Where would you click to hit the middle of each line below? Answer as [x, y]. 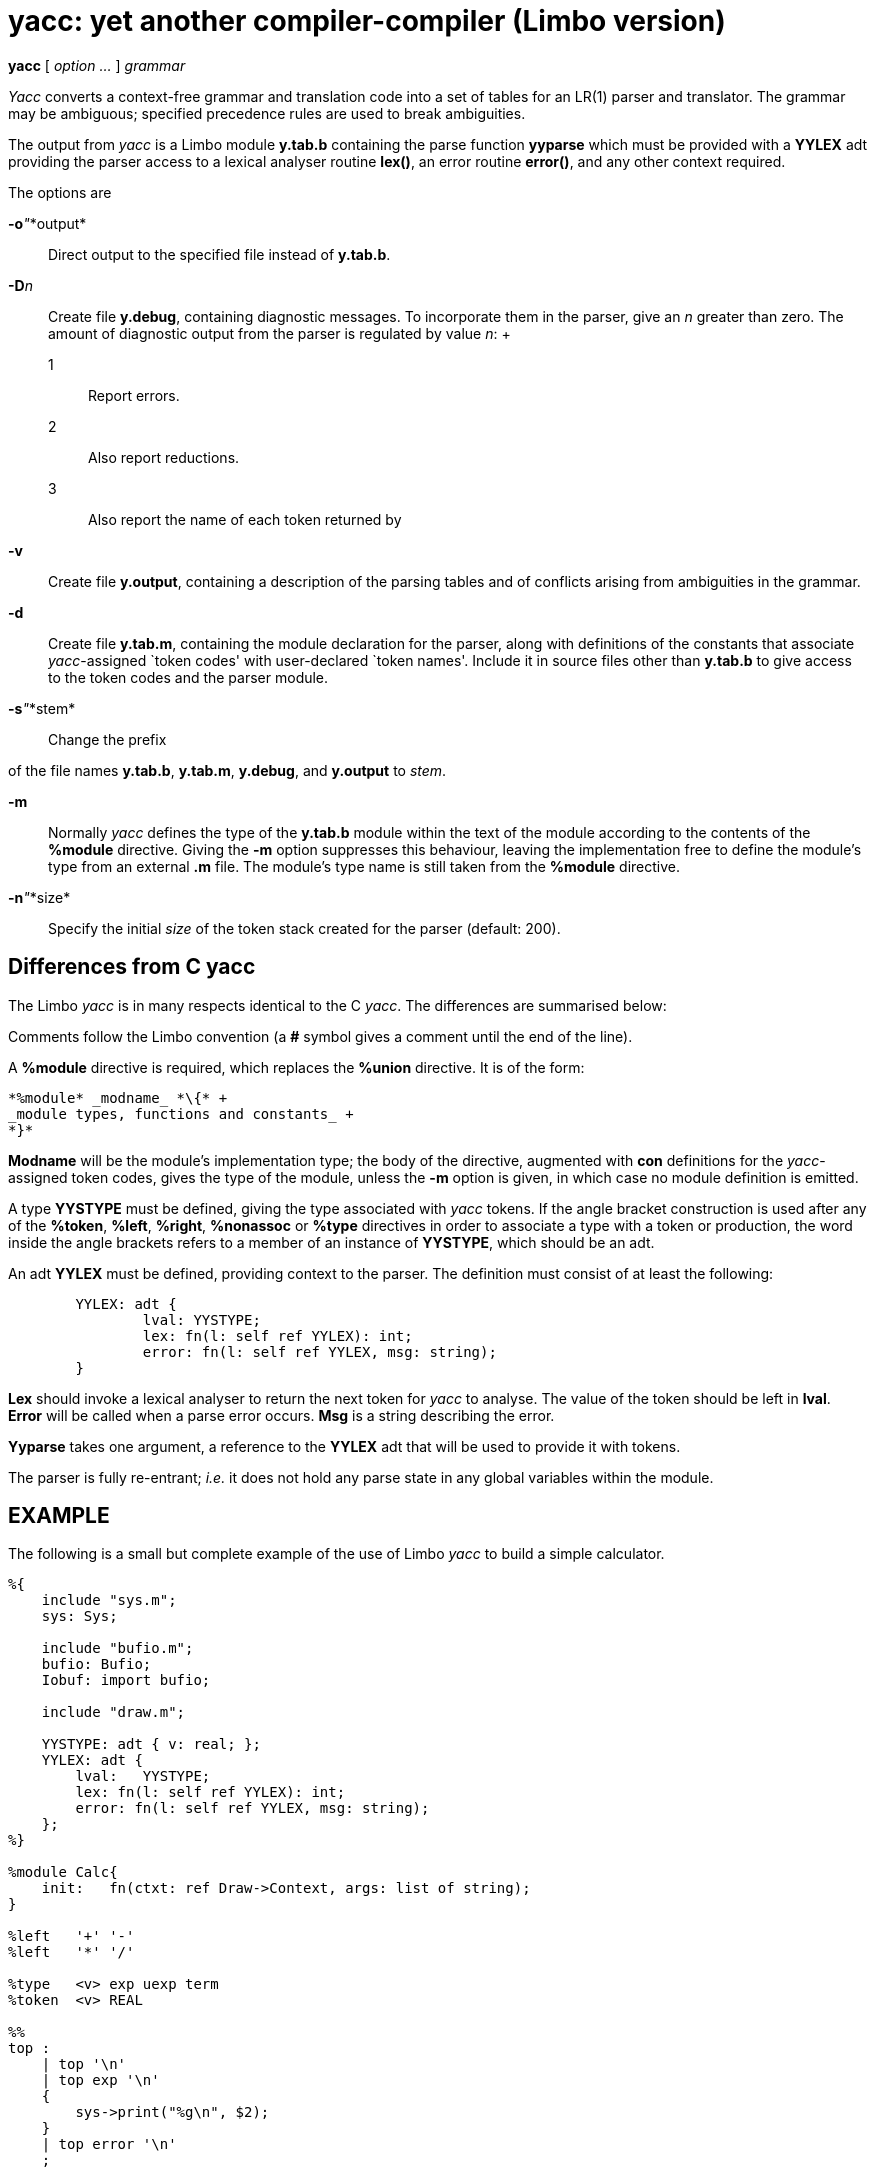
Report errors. [134, 395]
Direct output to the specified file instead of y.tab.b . [219, 254]
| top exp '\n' [100, 2080]
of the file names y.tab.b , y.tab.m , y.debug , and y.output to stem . [227, 770]
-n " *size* [39, 897]
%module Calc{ [63, 1872]
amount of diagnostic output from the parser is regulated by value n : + [279, 333]
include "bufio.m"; [117, 1648]
